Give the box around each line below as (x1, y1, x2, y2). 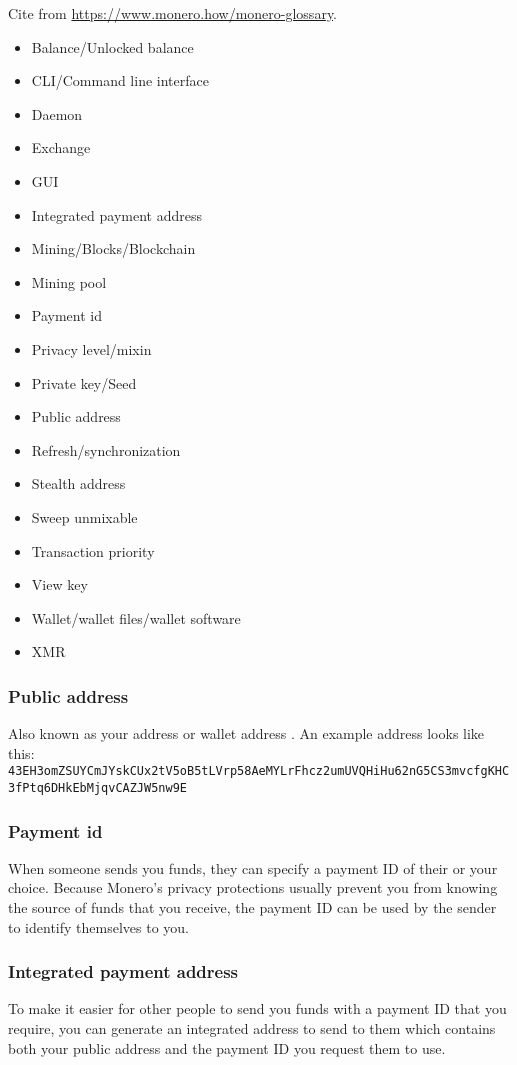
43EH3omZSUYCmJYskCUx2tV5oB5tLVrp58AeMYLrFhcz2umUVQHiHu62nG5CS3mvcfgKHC (8, 764, 510, 779)
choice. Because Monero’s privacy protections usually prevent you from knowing (8, 877, 498, 898)
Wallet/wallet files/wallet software (31, 607, 241, 628)
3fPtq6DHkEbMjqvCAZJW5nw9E (8, 780, 187, 795)
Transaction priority (31, 540, 155, 561)
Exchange (31, 137, 91, 158)
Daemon (31, 103, 83, 124)
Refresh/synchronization (31, 439, 181, 460)
